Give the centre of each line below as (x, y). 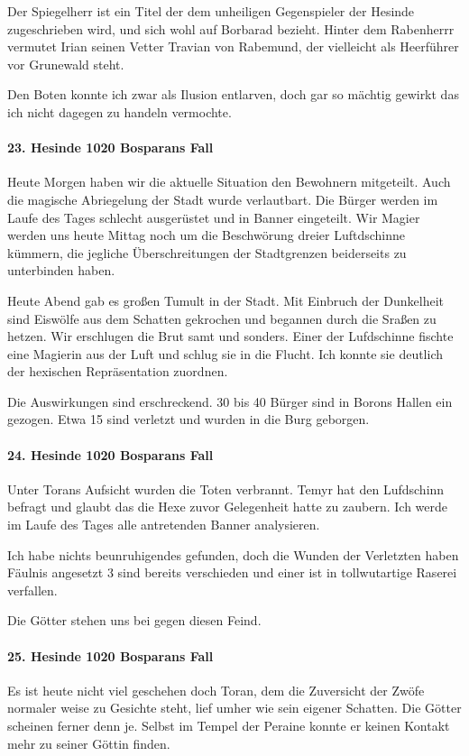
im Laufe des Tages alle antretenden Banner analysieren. (164, 525)
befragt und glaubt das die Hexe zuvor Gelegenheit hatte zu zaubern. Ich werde (227, 507)
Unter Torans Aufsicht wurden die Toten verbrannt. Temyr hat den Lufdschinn (226, 489)
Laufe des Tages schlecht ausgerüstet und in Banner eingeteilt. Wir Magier (214, 217)
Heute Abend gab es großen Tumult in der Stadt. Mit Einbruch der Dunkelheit (226, 300)
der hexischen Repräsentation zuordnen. (118, 371)
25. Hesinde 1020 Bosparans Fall (110, 655)
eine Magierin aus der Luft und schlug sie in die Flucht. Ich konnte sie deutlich (225, 353)
